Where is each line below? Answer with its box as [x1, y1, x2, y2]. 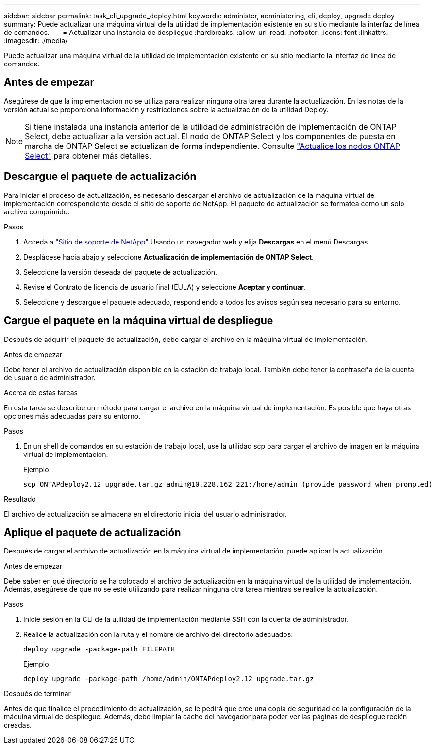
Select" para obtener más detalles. [25, 150, 151, 161]
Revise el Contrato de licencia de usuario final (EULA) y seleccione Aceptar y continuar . [23, 282, 306, 291]
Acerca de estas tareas [4, 388, 78, 397]
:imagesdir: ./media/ [4, 36, 68, 45]
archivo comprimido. [4, 207, 70, 216]
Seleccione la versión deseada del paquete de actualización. [23, 267, 217, 276]
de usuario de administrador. [4, 373, 96, 382]
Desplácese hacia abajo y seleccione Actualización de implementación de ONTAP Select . [23, 252, 314, 261]
